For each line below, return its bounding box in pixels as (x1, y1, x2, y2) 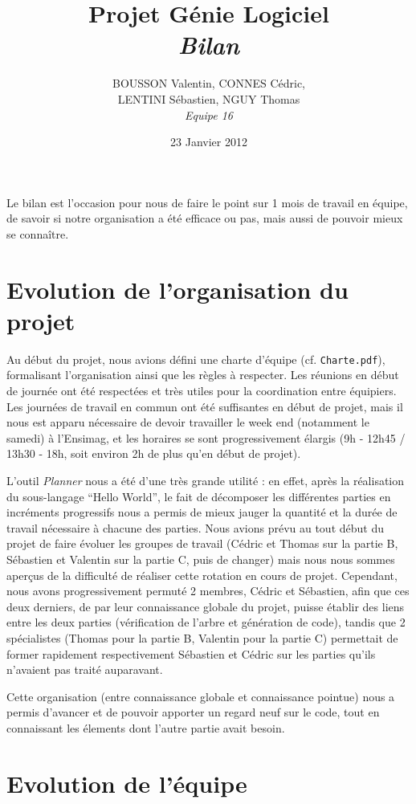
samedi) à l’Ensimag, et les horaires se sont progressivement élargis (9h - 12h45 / (6, 429, 406, 446)
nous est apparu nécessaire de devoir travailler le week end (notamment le (6, 414, 369, 431)
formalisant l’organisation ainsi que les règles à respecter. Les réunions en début (6, 366, 399, 383)
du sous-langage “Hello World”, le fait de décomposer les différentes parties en (6, 488, 391, 504)
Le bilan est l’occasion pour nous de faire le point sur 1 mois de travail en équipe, (6, 194, 408, 210)
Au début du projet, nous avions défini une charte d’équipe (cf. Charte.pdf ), (6, 350, 385, 367)
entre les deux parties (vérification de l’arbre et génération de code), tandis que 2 (6, 614, 406, 631)
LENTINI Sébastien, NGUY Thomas (117, 90, 300, 107)
